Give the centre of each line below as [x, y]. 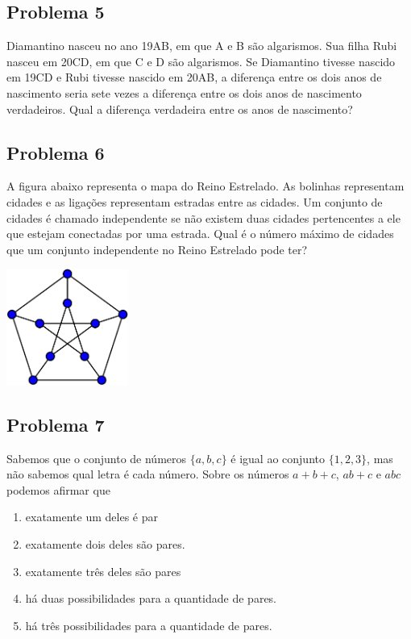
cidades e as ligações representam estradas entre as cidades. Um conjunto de [195, 201]
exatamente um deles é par [91, 517]
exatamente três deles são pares [103, 571]
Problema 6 [56, 152]
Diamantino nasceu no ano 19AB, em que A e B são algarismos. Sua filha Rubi [202, 46]
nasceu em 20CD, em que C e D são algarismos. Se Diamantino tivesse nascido [201, 61]
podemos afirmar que [58, 489]
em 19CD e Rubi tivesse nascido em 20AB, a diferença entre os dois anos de [194, 77]
